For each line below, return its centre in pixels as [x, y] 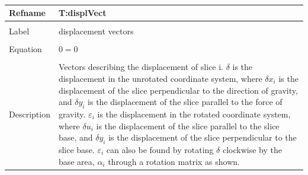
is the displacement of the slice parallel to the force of [185, 102]
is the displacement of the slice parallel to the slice [188, 125]
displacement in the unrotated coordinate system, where [160, 78]
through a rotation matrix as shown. [174, 161]
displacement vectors [96, 31]
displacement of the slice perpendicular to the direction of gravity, [178, 90]
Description [30, 114]
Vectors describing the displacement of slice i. [141, 67]
